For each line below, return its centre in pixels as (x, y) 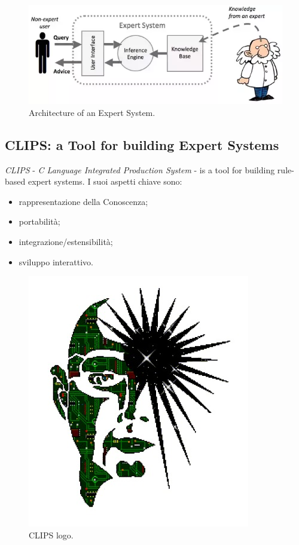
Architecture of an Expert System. (92, 112)
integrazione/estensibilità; (66, 241)
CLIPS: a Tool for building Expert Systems (142, 144)
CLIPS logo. (51, 535)
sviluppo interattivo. (56, 261)
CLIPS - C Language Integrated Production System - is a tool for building (140, 169)
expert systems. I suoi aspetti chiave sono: (105, 181)
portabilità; (39, 221)
